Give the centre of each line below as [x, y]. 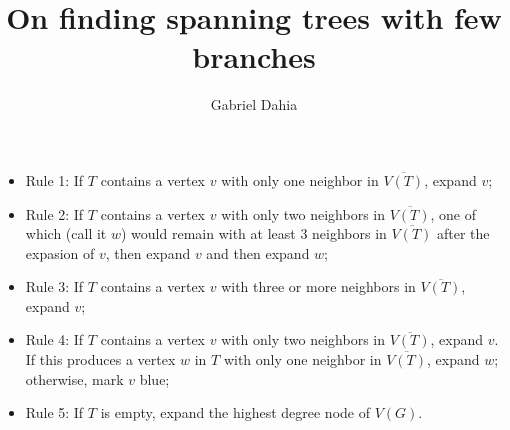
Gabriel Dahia [254, 104]
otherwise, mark [74, 378]
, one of [453, 213]
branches [254, 56]
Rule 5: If [54, 412]
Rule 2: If [54, 213]
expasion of [60, 252]
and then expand [258, 252]
